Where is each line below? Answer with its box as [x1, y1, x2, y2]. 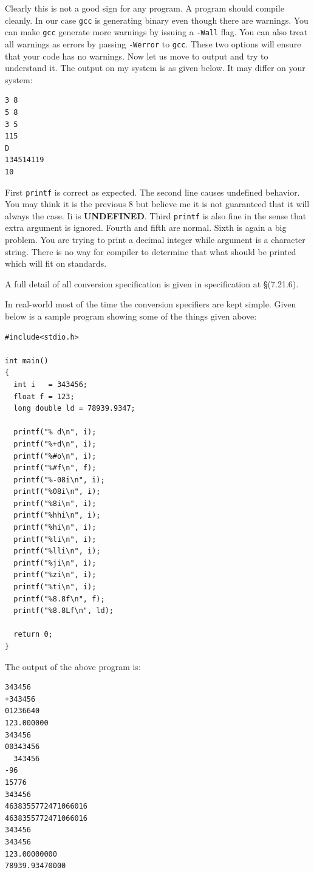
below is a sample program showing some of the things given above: [5, 309, 257, 322]
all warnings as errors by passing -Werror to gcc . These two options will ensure [5, 37, 301, 50]
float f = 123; [13, 392, 75, 401]
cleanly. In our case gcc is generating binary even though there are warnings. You [5, 13, 309, 26]
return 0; [13, 630, 53, 639]
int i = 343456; [13, 380, 88, 389]
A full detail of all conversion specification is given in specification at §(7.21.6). [5, 277, 299, 290]
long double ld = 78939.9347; [13, 404, 135, 413]
